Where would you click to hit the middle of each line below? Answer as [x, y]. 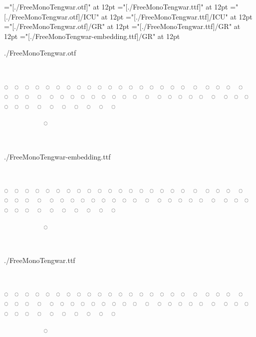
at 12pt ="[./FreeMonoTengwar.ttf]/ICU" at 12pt [177, 16]
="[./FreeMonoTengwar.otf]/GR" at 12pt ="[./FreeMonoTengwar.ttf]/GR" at [122, 26]
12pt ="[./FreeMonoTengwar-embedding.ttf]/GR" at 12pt [92, 36]
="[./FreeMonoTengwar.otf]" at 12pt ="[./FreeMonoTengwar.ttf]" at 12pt [116, 6]
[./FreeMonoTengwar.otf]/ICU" [52, 16]
